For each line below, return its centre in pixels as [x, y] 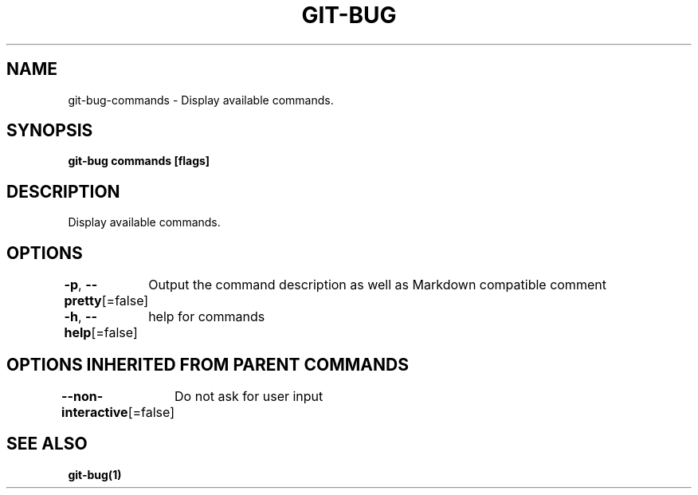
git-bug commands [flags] [139, 161]
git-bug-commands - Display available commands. [201, 100]
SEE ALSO [47, 444]
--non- [82, 396]
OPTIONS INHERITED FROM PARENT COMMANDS [208, 364]
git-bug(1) [95, 474]
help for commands [207, 317]
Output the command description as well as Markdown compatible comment [377, 285]
